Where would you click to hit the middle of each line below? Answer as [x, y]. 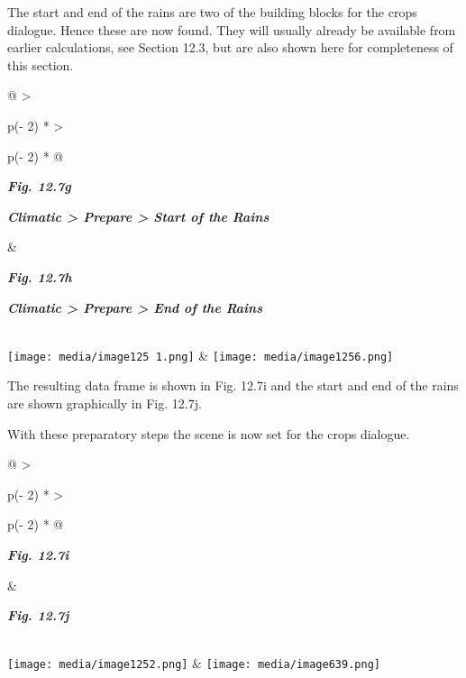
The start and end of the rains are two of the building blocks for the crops [212, 12]
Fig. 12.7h [40, 276]
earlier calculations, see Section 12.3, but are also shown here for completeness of [230, 47]
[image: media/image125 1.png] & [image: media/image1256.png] [201, 355]
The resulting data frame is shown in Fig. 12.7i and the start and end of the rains [233, 385]
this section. [41, 64]
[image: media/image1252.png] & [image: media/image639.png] [194, 663]
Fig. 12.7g [39, 186]
